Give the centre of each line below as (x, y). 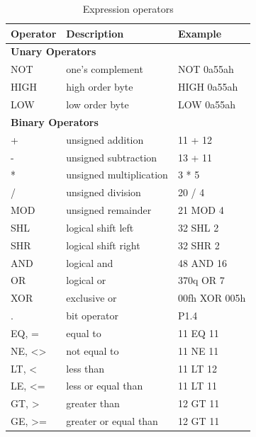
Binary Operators (55, 121)
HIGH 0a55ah (208, 87)
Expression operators (128, 8)
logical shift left (100, 227)
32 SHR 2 (199, 245)
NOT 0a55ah (206, 69)
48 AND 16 (202, 262)
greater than (93, 403)
